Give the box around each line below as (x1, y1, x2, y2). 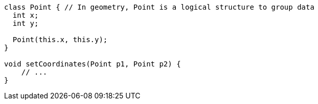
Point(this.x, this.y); (12, 36, 108, 44)
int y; (12, 19, 39, 27)
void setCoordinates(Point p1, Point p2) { (4, 60, 181, 68)
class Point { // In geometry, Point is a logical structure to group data (4, 3, 314, 11)
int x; (12, 11, 39, 19)
